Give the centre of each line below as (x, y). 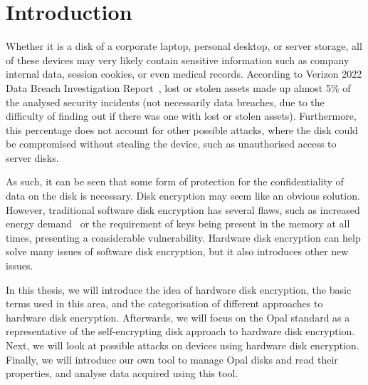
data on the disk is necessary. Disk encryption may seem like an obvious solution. (183, 196)
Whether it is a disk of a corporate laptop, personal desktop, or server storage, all (184, 46)
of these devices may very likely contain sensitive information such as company (178, 60)
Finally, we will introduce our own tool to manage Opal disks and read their (172, 359)
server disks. (32, 157)
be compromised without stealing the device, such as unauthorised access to (171, 144)
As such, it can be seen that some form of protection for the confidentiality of (175, 181)
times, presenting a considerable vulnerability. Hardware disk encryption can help (183, 237)
